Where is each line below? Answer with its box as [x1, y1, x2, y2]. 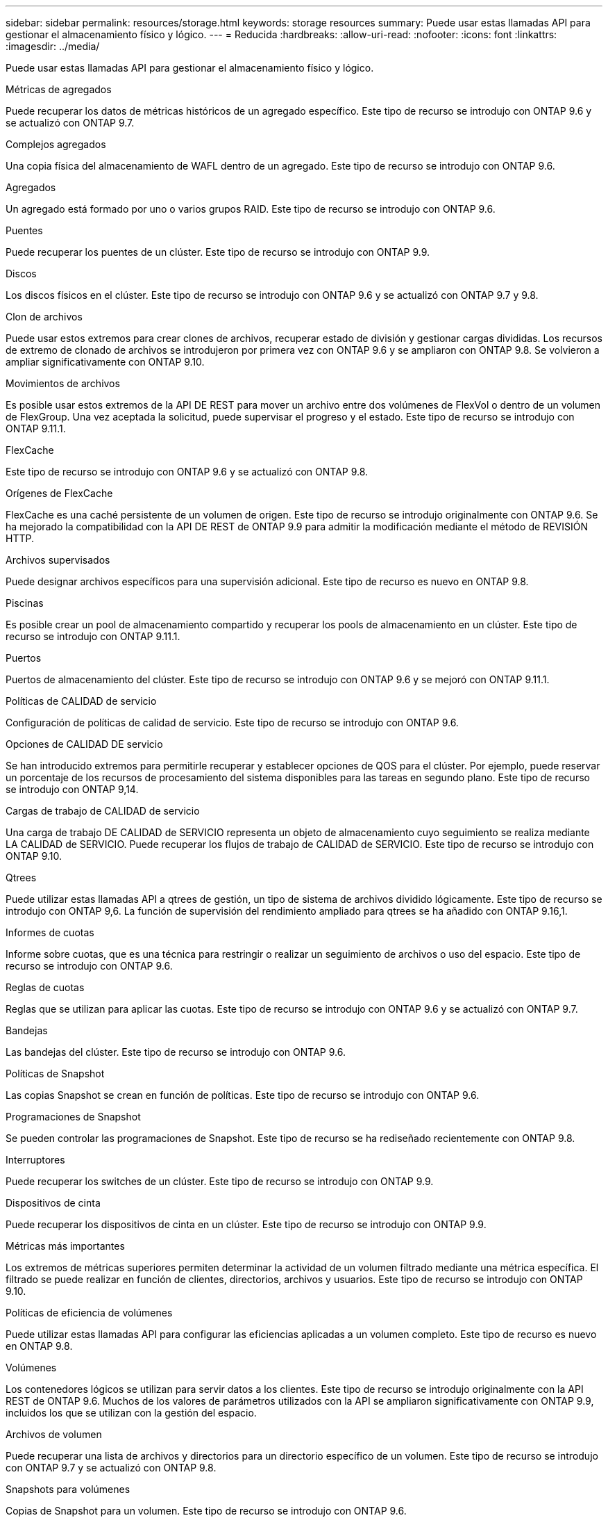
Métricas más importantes [6, 1240, 125, 1252]
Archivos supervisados [6, 554, 110, 566]
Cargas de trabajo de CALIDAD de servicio [6, 805, 200, 817]
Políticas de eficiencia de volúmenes [6, 1307, 173, 1319]
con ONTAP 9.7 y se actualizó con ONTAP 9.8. [6, 1462, 217, 1474]
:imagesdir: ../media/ [6, 40, 100, 52]
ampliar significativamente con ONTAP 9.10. [6, 356, 205, 368]
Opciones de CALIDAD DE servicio [6, 738, 163, 750]
